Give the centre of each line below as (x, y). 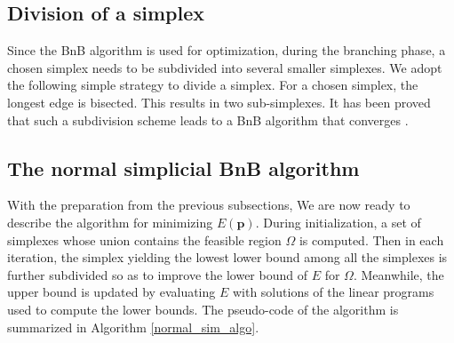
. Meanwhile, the (398, 274)
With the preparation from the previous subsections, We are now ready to (209, 205)
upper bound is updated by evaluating (112, 292)
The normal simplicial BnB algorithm (183, 168)
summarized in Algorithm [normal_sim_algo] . (133, 327)
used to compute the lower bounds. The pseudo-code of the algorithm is (203, 309)
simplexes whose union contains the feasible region (144, 239)
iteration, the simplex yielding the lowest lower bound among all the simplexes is (227, 257)
